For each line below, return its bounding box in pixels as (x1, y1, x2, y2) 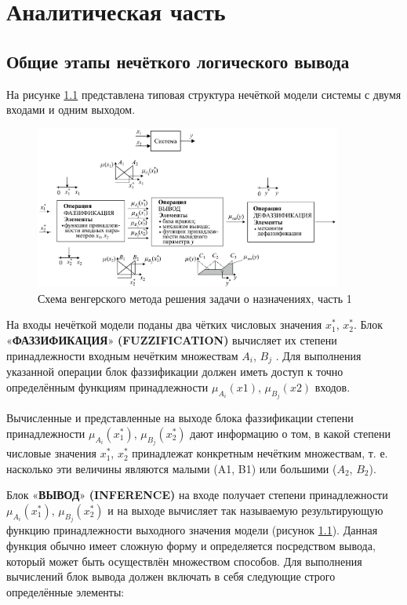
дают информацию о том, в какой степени (190, 425, 391, 441)
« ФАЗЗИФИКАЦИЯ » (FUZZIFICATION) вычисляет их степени (6, 332, 337, 348)
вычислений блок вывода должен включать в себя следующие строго (6, 568, 336, 585)
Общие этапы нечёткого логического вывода (6, 49, 350, 73)
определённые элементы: (6, 583, 125, 600)
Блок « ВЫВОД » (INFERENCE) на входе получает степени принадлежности (6, 487, 388, 503)
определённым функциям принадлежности (6, 378, 209, 395)
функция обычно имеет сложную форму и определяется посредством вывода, (6, 538, 376, 553)
